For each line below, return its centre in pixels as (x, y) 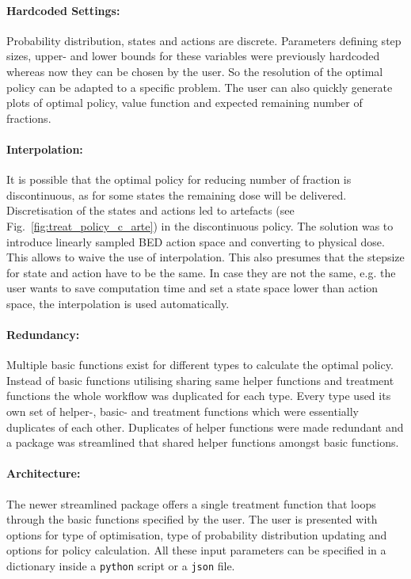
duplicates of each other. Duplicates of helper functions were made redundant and (205, 427)
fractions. (29, 118)
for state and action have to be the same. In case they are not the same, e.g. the (201, 272)
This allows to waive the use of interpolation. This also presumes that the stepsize (205, 257)
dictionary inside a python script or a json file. (121, 566)
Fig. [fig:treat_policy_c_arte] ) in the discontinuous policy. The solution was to (200, 225)
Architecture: (44, 473)
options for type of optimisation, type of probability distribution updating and (197, 534)
